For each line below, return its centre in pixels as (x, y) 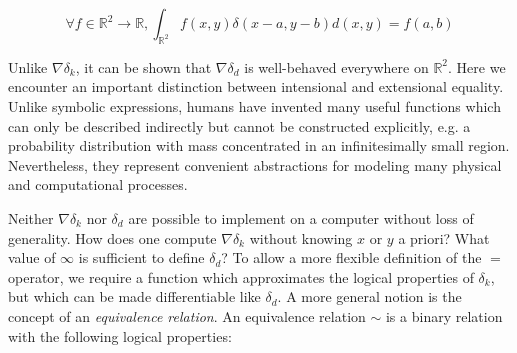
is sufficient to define (141, 257)
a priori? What (444, 237)
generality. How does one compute (112, 237)
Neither (31, 217)
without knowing (301, 237)
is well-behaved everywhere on (336, 66)
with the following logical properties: (120, 335)
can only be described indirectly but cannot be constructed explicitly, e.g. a (239, 125)
